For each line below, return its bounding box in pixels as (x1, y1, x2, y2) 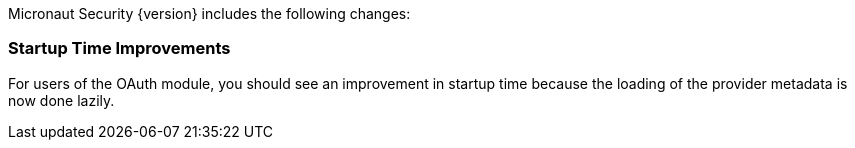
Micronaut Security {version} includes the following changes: (8, 5, 411, 22)
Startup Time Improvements (8, 38, 231, 59)
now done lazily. (8, 91, 115, 109)
